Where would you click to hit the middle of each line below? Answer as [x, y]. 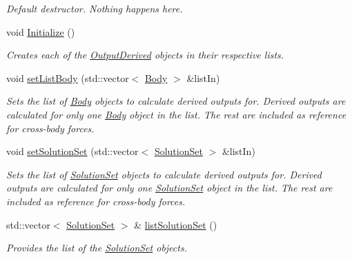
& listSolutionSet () [176, 224]
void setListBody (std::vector [68, 77]
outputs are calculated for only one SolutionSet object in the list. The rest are [169, 188]
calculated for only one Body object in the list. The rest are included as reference [176, 114]
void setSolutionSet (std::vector [72, 151]
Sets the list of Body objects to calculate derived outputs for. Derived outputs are [176, 101]
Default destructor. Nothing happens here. [95, 8]
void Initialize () [41, 31]
